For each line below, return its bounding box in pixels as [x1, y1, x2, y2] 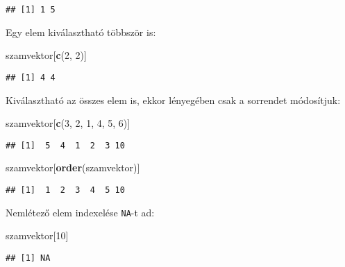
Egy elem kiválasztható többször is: [6, 24, 156, 39]
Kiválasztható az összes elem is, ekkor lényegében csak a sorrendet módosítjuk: [6, 92, 341, 107]
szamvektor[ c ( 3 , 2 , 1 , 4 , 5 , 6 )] [6, 116, 131, 130]
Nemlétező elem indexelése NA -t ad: [6, 205, 155, 219]
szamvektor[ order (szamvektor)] [6, 160, 140, 175]
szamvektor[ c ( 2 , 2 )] [6, 48, 87, 62]
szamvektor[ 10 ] [6, 228, 69, 243]
